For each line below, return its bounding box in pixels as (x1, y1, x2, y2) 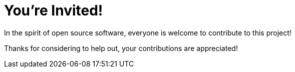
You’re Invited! (4, 2, 103, 19)
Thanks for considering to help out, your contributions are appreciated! (4, 43, 238, 52)
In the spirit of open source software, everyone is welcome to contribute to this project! (4, 28, 291, 37)
